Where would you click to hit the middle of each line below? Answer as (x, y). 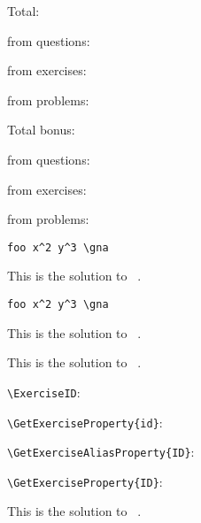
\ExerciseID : (44, 392)
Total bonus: (41, 130)
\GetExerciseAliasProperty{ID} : (101, 452)
